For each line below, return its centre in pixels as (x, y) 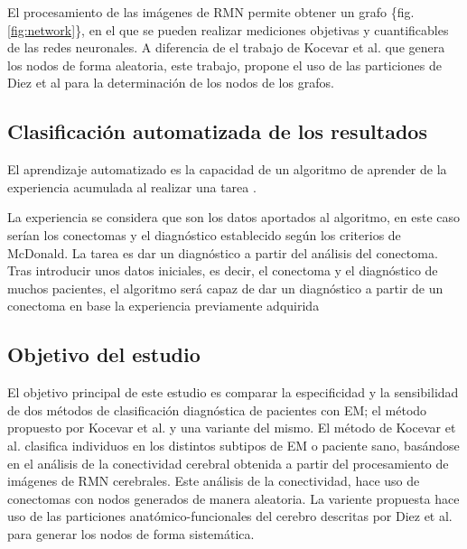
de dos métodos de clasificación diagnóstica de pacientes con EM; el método (217, 409)
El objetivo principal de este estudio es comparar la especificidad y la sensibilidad (233, 392)
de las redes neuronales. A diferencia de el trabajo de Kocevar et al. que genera (226, 47)
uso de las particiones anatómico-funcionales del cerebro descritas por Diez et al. (230, 516)
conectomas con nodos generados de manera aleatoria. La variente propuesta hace (233, 498)
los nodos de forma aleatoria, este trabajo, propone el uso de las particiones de (224, 65)
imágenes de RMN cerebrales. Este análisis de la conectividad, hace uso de (214, 481)
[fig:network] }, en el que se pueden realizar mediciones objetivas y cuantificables (228, 29)
